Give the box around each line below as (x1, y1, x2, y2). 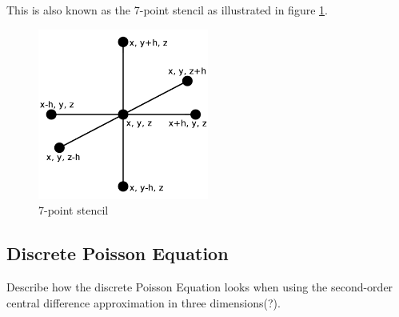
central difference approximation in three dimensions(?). (6, 294, 281, 311)
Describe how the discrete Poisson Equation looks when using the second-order (6, 278, 393, 295)
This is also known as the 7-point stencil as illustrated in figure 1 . (6, 2, 328, 18)
